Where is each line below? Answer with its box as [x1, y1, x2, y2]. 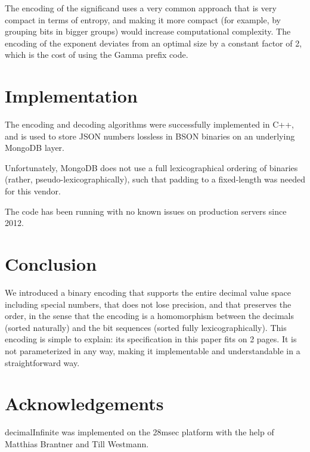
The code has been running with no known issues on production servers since [5, 205, 287, 217]
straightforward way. [5, 356, 80, 369]
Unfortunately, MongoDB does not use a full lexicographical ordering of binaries [5, 161, 298, 174]
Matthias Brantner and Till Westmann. [5, 437, 149, 450]
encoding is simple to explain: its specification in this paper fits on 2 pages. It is [5, 333, 297, 345]
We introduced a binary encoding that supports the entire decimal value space [5, 286, 291, 298]
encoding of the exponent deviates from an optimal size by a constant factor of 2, [5, 36, 302, 49]
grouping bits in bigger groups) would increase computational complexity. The [5, 25, 291, 38]
